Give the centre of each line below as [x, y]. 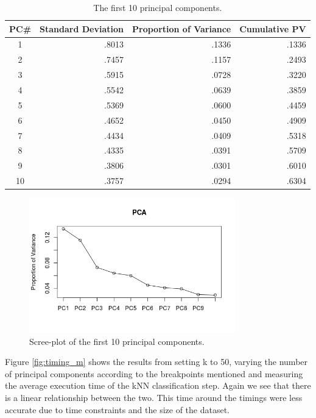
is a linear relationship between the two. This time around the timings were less [154, 397]
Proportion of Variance [182, 28]
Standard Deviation [82, 28]
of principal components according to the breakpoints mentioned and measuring [154, 373]
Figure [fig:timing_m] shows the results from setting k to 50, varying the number [156, 362]
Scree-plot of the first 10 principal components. [117, 341]
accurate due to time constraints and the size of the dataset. [118, 409]
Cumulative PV [273, 28]
